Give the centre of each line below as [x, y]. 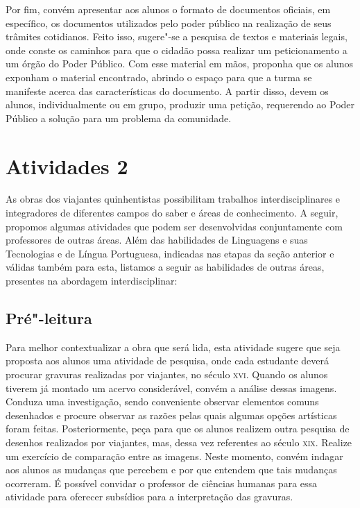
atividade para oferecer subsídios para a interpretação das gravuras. [149, 497]
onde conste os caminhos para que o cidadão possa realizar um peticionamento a [177, 50]
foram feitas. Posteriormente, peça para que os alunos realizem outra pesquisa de [178, 429]
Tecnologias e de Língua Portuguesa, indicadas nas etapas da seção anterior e [170, 253]
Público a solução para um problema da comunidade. [119, 118]
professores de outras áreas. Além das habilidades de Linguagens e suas [157, 240]
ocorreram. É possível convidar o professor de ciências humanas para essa [162, 483]
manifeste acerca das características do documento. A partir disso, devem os [167, 91]
